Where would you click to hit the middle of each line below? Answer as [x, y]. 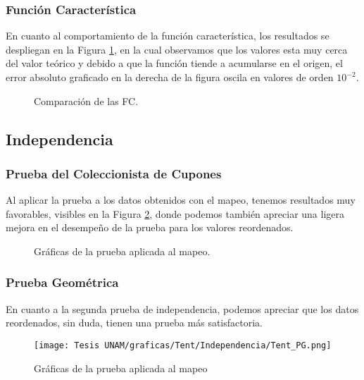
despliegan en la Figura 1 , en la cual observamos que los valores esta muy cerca [177, 49]
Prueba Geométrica [62, 282]
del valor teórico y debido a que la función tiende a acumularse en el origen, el [174, 63]
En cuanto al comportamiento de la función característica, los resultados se [168, 36]
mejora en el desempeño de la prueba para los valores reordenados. [150, 227]
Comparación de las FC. [86, 100]
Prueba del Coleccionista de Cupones [114, 173]
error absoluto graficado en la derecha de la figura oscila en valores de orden [170, 77]
